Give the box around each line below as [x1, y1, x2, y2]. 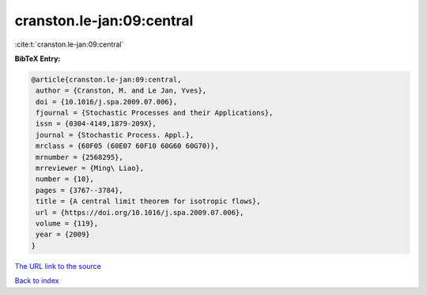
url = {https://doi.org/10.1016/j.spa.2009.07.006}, [36, 208, 244, 217]
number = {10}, [36, 175, 95, 183]
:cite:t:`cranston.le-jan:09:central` [14, 40, 124, 49]
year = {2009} [36, 230, 90, 239]
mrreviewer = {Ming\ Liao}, [36, 164, 145, 173]
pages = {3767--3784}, [36, 186, 124, 195]
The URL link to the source [14, 261, 102, 270]
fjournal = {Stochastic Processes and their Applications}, [36, 108, 274, 118]
